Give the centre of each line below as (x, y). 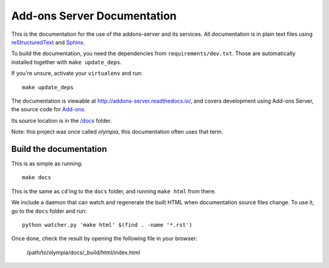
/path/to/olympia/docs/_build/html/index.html (83, 252)
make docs (37, 177)
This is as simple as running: (47, 163)
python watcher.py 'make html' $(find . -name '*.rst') (107, 225)
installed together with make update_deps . (66, 62)
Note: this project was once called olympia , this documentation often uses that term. (117, 132)
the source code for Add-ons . (48, 109)
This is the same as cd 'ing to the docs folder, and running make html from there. (114, 191)
